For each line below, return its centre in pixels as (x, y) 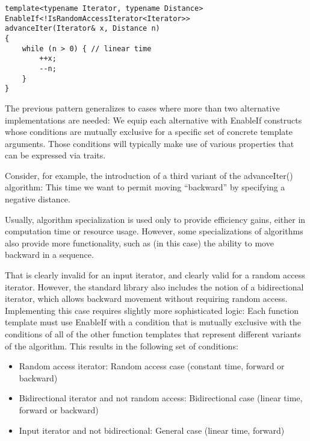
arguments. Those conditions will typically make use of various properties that (150, 143)
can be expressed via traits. (55, 155)
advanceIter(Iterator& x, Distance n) (82, 29)
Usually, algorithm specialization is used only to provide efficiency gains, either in (155, 219)
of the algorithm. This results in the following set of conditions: (122, 346)
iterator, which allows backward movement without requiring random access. (146, 299)
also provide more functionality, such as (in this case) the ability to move (139, 242)
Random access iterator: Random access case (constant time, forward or (152, 366)
